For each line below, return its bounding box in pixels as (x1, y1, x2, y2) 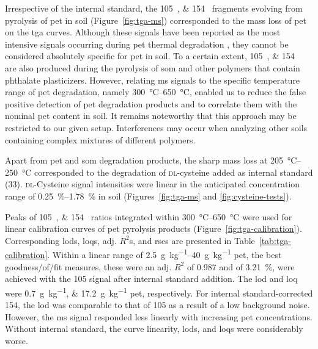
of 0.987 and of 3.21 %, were (187, 260, 295, 273)
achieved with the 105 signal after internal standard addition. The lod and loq (5, 272, 298, 285)
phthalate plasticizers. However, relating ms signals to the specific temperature (5, 73, 300, 86)
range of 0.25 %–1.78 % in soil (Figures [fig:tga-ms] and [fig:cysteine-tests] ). (5, 189, 292, 202)
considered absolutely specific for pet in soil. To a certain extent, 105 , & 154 (5, 49, 295, 62)
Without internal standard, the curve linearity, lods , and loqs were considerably (5, 322, 303, 335)
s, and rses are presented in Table (129, 234, 255, 246)
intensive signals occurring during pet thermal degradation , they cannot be (5, 37, 289, 50)
